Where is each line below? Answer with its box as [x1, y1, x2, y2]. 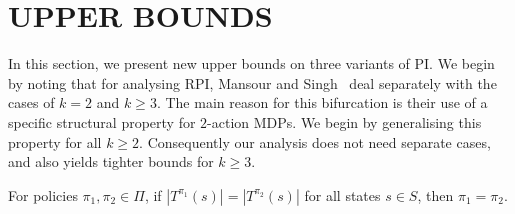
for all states [304, 184, 381, 205]
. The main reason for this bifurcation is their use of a [156, 92, 488, 113]
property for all [8, 131, 102, 152]
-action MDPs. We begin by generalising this [207, 111, 482, 132]
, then [417, 184, 454, 205]
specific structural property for [8, 111, 196, 132]
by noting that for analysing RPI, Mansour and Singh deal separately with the [8, 72, 497, 93]
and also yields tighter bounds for [8, 151, 214, 172]
